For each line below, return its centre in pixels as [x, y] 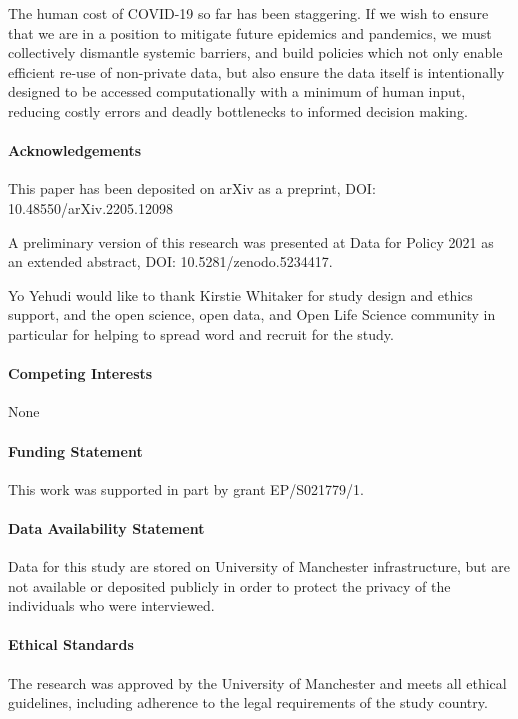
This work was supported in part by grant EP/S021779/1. [186, 488]
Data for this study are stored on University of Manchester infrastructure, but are [259, 566]
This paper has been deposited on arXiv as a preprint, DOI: [192, 188]
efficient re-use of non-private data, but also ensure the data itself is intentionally [256, 71]
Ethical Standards [71, 644]
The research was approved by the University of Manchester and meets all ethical [257, 682]
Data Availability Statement [106, 527]
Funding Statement [75, 450]
